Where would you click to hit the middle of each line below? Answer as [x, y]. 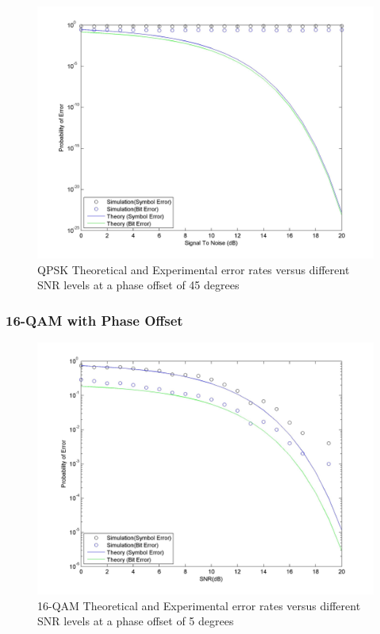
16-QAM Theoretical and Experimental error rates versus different [199, 605]
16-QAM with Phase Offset [94, 320]
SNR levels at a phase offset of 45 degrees [138, 285]
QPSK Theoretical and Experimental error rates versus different [194, 269]
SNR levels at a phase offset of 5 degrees [136, 621]
